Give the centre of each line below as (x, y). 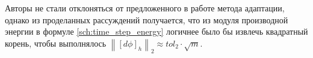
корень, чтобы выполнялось (56, 43)
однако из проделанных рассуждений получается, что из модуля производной (147, 19)
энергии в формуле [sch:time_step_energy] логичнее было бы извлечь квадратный (156, 31)
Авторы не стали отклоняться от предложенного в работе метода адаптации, (145, 8)
